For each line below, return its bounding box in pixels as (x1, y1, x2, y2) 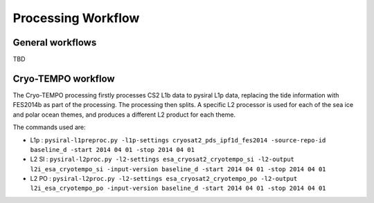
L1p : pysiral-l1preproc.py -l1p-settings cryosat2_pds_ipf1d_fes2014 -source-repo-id (30, 135, 326, 144)
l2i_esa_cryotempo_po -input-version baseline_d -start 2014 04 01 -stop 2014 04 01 (30, 184, 326, 193)
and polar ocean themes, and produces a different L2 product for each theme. (12, 110, 235, 119)
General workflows (12, 37, 97, 48)
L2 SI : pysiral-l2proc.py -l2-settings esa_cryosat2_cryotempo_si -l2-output (30, 155, 294, 164)
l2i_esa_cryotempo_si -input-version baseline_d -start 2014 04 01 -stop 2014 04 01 (30, 165, 326, 173)
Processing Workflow (12, 10, 140, 26)
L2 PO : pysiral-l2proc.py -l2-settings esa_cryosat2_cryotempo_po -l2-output (30, 175, 298, 183)
